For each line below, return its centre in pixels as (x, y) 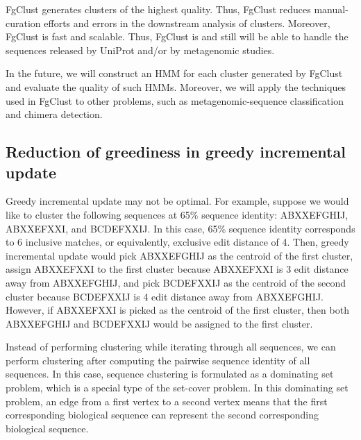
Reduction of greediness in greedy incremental (176, 152)
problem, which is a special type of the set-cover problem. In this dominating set (177, 388)
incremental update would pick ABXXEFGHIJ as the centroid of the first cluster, (179, 255)
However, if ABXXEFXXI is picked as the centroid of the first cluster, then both (177, 310)
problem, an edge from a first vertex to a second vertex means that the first (167, 401)
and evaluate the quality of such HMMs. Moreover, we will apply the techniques (176, 86)
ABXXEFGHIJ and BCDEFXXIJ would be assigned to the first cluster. (159, 323)
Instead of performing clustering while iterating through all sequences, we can (171, 347)
